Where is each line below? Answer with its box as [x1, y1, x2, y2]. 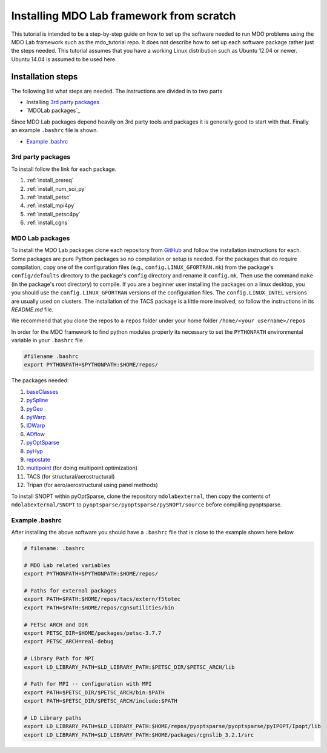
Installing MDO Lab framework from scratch [11, 9, 236, 22]
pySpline [26, 397, 48, 404]
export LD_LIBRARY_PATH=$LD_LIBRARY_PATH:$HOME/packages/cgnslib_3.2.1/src [24, 731, 254, 738]
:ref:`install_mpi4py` [26, 202, 76, 209]
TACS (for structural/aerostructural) [26, 473, 115, 480]
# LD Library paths [24, 714, 82, 721]
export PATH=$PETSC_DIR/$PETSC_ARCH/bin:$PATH [24, 689, 165, 696]
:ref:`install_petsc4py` [26, 210, 81, 217]
